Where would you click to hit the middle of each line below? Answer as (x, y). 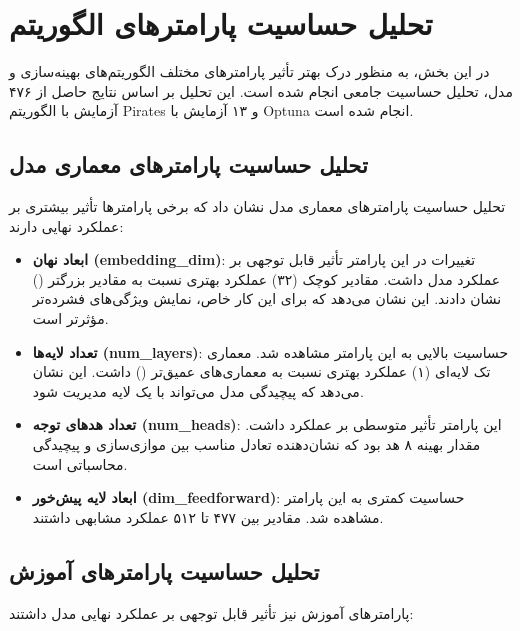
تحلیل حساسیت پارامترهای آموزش (164, 570)
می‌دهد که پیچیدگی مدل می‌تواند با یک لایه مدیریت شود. (198, 390)
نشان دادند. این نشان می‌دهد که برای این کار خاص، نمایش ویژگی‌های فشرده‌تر (267, 298)
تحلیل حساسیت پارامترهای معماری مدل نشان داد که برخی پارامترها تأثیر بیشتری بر (257, 206)
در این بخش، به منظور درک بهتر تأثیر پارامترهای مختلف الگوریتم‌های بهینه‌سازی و (249, 71)
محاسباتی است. (80, 463)
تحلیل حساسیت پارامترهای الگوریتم (221, 23)
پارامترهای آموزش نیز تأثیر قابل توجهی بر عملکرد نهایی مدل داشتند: (211, 612)
